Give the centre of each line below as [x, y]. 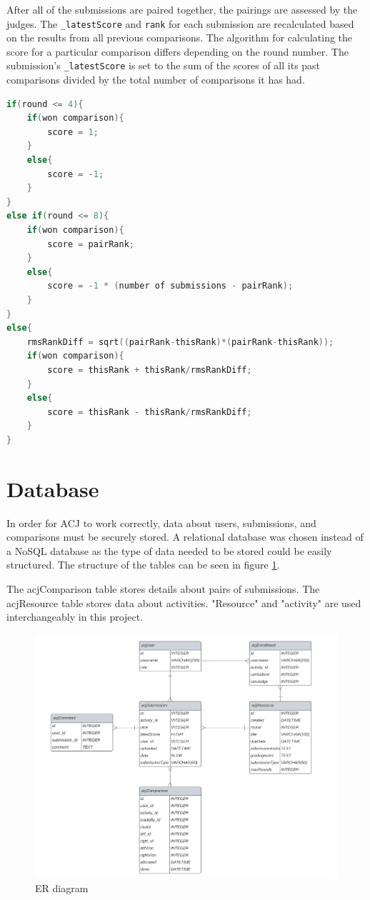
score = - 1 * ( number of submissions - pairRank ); [170, 286]
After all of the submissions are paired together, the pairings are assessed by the [182, 9]
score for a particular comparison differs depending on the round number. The [177, 51]
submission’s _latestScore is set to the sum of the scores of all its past [164, 65]
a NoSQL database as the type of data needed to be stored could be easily [169, 550]
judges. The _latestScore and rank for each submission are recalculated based [180, 23]
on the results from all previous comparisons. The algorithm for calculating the [180, 37]
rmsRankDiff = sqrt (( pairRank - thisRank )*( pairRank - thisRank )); [180, 342]
